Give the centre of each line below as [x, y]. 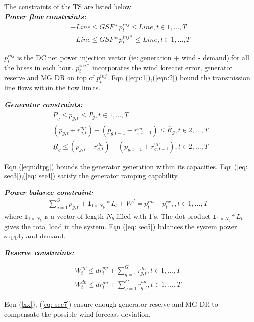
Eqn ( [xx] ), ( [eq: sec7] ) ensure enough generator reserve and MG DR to [111, 304]
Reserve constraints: [39, 252]
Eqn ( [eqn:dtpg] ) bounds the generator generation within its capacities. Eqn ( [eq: [126, 166]
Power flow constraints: [45, 16]
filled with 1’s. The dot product [163, 216]
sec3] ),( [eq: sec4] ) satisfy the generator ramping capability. [92, 176]
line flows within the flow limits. [53, 88]
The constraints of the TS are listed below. [69, 6]
